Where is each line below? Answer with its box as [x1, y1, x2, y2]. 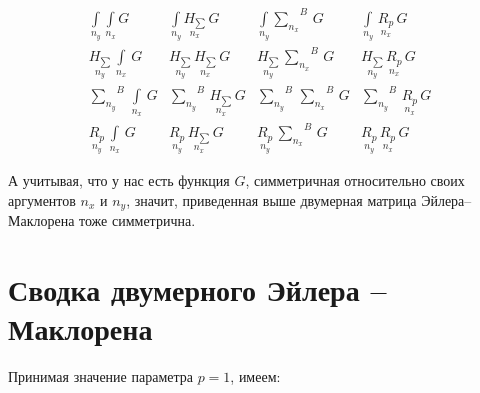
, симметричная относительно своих [245, 170, 465, 191]
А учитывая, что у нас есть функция [8, 170, 230, 191]
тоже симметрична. [79, 210, 196, 231]
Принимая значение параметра [8, 366, 193, 387]
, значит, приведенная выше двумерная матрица [126, 189, 417, 210]
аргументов [8, 189, 76, 210]
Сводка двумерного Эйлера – [8, 269, 387, 310]
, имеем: [230, 366, 281, 387]
